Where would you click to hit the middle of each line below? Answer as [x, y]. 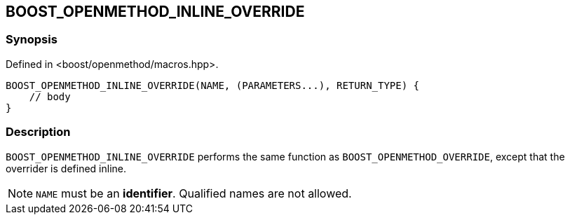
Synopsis [32, 40]
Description [38, 132]
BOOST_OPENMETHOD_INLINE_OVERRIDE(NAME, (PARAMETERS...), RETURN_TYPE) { [213, 85]
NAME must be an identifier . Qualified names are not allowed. [194, 193]
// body [50, 96]
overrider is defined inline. [66, 168]
